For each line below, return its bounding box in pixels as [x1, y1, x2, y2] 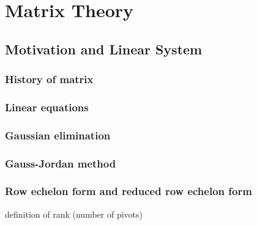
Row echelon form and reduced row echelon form [5, 183, 252, 199]
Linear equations [5, 99, 89, 114]
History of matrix [5, 72, 94, 87]
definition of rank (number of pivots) [5, 207, 143, 220]
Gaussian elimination [5, 127, 111, 142]
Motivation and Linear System [5, 39, 203, 58]
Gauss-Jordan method [5, 155, 116, 171]
